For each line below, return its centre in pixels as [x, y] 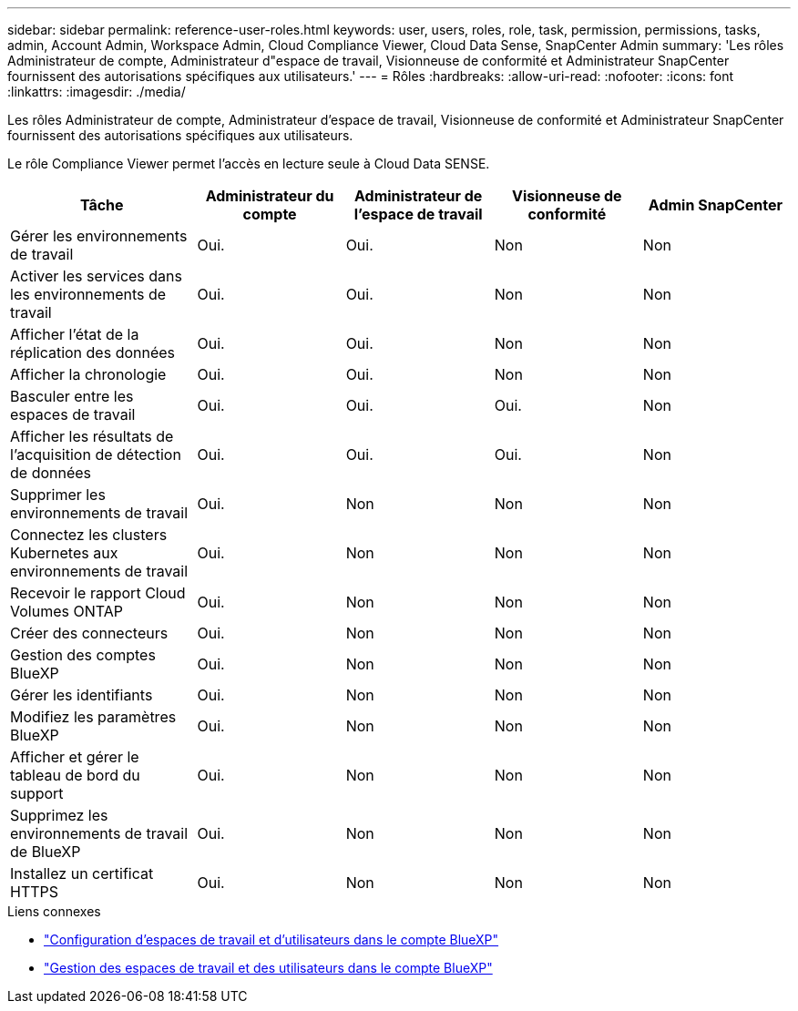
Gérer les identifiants [82, 695]
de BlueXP [46, 852]
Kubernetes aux [64, 553]
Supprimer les [58, 495]
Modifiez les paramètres [93, 717]
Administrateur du [270, 196]
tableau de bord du [75, 775]
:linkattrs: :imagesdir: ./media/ [97, 92]
